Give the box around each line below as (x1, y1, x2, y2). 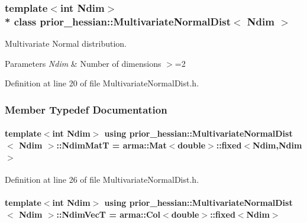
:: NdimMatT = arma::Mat (56, 138, 167, 151)
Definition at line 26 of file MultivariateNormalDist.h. (5, 173, 199, 185)
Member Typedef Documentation (5, 102, 167, 117)
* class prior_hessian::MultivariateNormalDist (5, 14, 231, 28)
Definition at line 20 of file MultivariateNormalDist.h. (5, 77, 199, 89)
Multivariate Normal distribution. (5, 37, 127, 50)
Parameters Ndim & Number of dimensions (5, 57, 161, 69)
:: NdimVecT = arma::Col (56, 208, 161, 220)
